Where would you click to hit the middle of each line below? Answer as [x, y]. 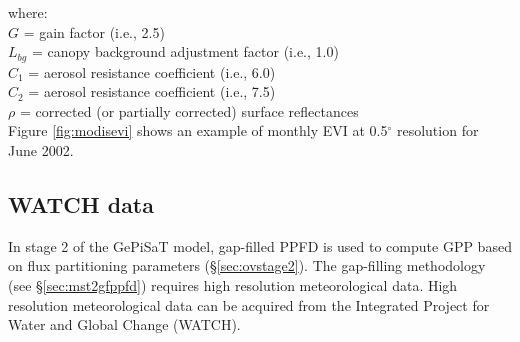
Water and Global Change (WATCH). [124, 324]
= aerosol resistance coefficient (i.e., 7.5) [152, 91]
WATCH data [81, 204]
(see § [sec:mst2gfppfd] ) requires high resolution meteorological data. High [233, 285]
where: [28, 12]
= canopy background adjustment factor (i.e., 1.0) [185, 51]
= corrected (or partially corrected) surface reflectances [189, 110]
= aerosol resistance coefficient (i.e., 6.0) [152, 71]
